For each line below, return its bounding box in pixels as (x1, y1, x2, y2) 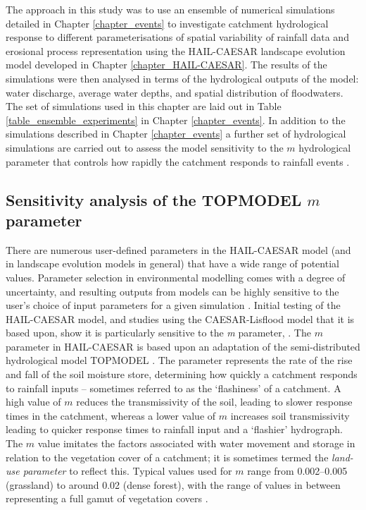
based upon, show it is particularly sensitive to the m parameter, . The (6, 325, 311, 340)
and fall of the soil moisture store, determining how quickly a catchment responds (6, 367, 358, 382)
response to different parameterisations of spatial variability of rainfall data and (6, 30, 349, 44)
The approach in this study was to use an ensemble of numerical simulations (6, 2, 335, 16)
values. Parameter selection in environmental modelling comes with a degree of (6, 269, 346, 284)
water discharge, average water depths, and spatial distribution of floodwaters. (6, 85, 343, 99)
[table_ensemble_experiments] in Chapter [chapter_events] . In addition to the (6, 112, 346, 127)
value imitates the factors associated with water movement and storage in (37, 436, 355, 451)
